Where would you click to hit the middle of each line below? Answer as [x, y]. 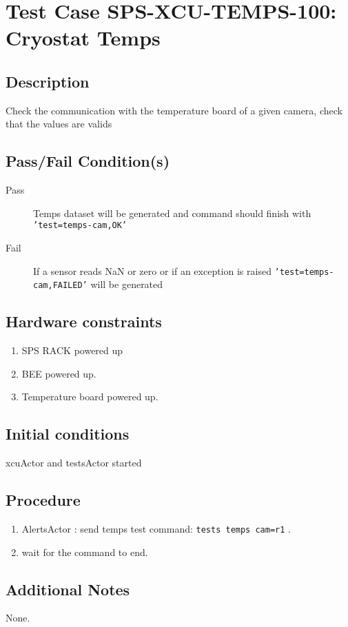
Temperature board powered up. [90, 397]
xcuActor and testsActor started [74, 463]
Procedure [43, 500]
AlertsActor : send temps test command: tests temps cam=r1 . [156, 528]
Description [48, 81]
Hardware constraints [84, 321]
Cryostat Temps [83, 38]
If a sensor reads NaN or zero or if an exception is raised [152, 270]
